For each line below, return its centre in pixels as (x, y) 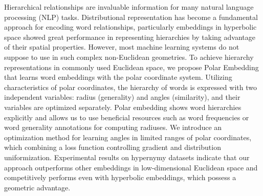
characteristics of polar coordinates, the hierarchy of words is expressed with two (130, 87)
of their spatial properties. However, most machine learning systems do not (122, 47)
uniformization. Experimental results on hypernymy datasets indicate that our (127, 157)
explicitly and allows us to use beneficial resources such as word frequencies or (127, 117)
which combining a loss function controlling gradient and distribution (113, 147)
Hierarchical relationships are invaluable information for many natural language (129, 7)
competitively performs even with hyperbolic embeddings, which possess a (120, 177)
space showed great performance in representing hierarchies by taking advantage (130, 37)
